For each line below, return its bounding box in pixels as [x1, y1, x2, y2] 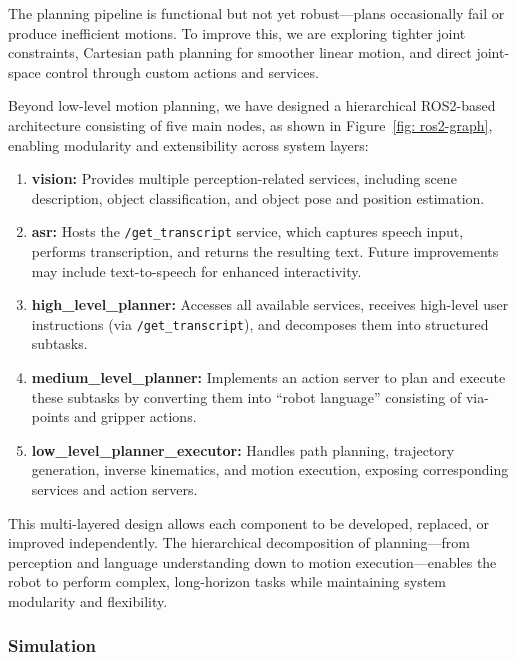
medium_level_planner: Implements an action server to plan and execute [31, 367, 506, 388]
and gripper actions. [73, 406, 197, 427]
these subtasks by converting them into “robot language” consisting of [31, 386, 462, 407]
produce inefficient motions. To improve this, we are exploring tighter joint [8, 22, 466, 43]
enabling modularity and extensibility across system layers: [8, 134, 369, 155]
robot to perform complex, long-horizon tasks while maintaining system [8, 571, 446, 592]
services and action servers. [31, 479, 198, 499]
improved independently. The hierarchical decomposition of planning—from [8, 532, 470, 553]
